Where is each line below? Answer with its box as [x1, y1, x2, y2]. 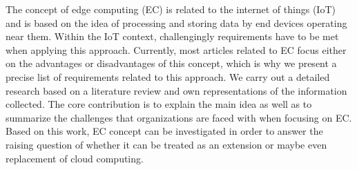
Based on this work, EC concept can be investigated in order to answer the [6, 124, 323, 138]
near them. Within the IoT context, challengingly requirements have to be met [6, 29, 339, 44]
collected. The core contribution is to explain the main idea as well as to [6, 97, 312, 111]
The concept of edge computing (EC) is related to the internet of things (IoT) [6, 2, 336, 16]
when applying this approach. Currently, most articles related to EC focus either [6, 42, 347, 57]
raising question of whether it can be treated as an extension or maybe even [6, 137, 327, 151]
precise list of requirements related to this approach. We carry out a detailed [6, 69, 330, 84]
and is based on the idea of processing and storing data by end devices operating [6, 15, 347, 30]
